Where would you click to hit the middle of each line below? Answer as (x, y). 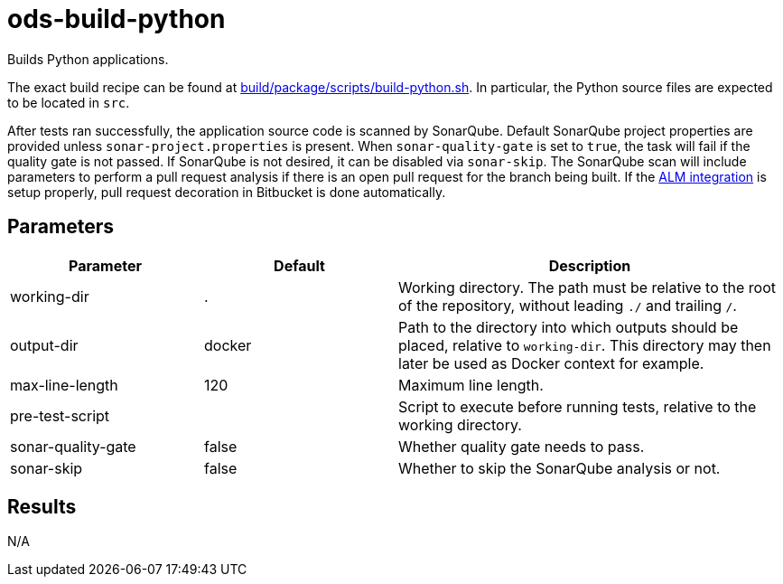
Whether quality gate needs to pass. (522, 446)
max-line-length (64, 385)
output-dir (44, 345)
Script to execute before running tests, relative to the (578, 406)
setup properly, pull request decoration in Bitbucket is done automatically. (227, 192)
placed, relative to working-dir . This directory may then (585, 345)
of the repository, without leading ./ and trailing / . (568, 305)
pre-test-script (60, 415)
